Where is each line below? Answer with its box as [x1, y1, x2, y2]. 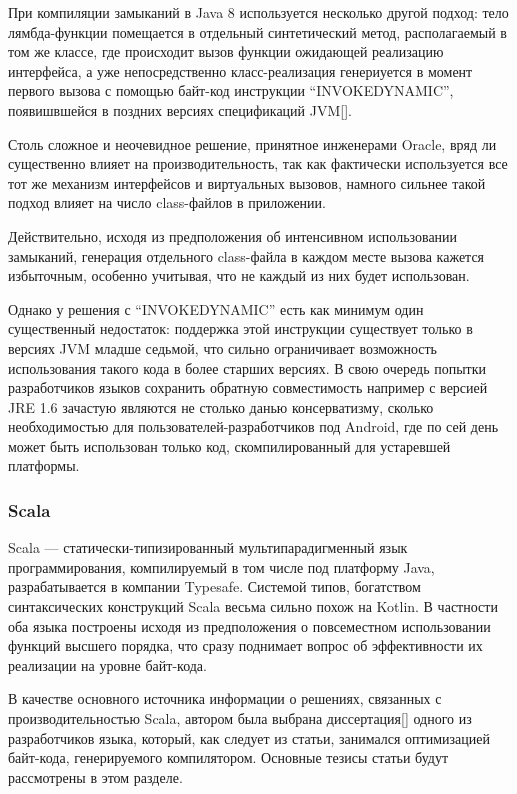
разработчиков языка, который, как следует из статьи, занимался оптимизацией [8, 727, 490, 748]
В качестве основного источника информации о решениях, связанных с [8, 688, 442, 709]
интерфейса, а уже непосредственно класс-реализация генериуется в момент [8, 60, 473, 81]
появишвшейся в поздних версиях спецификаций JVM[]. [8, 99, 352, 120]
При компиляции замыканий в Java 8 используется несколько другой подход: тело [8, 2, 509, 22]
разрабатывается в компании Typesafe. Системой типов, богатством [8, 576, 421, 597]
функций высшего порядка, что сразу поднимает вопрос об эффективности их [8, 635, 483, 656]
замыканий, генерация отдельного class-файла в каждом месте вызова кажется [8, 245, 485, 266]
